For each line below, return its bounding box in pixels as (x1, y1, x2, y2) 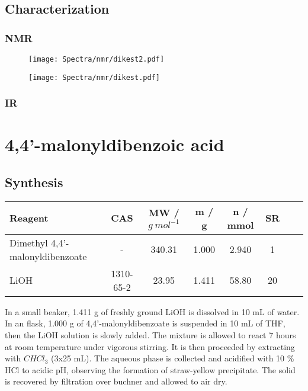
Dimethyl (9, 235, 48, 249)
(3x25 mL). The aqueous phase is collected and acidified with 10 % (51, 352, 294, 364)
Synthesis (5, 172, 63, 191)
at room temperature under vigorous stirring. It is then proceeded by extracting (5, 340, 295, 352)
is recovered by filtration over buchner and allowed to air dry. (5, 375, 227, 387)
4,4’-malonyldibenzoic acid (5, 132, 224, 156)
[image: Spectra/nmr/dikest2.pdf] (28, 55, 165, 63)
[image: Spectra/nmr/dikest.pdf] (28, 73, 160, 82)
